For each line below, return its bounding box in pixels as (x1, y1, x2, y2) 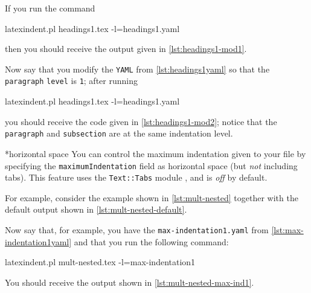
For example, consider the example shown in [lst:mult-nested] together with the (5, 191, 298, 204)
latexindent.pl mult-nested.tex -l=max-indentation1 (5, 256, 196, 268)
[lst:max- (271, 224, 304, 236)
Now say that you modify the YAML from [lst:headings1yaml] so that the (5, 62, 270, 75)
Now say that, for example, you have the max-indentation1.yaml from (5, 224, 269, 236)
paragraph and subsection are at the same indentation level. (5, 127, 233, 140)
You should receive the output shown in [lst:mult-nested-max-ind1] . (5, 275, 254, 288)
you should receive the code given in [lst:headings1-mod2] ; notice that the (5, 115, 277, 127)
